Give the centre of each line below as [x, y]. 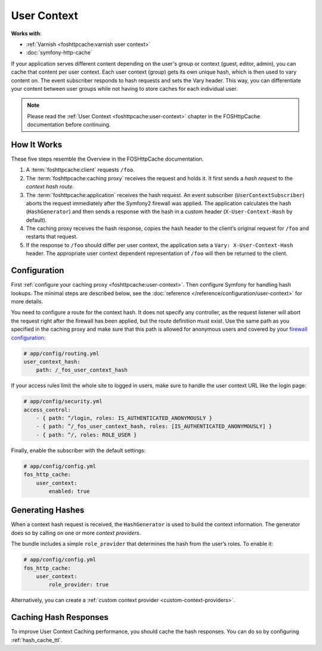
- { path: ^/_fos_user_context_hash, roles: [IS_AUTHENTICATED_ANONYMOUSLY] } [154, 426]
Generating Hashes [48, 510]
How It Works [37, 144]
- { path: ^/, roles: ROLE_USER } [86, 435]
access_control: [47, 410]
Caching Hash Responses [60, 617]
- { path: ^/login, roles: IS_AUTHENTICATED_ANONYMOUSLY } [124, 418]
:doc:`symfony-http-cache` [59, 53]
